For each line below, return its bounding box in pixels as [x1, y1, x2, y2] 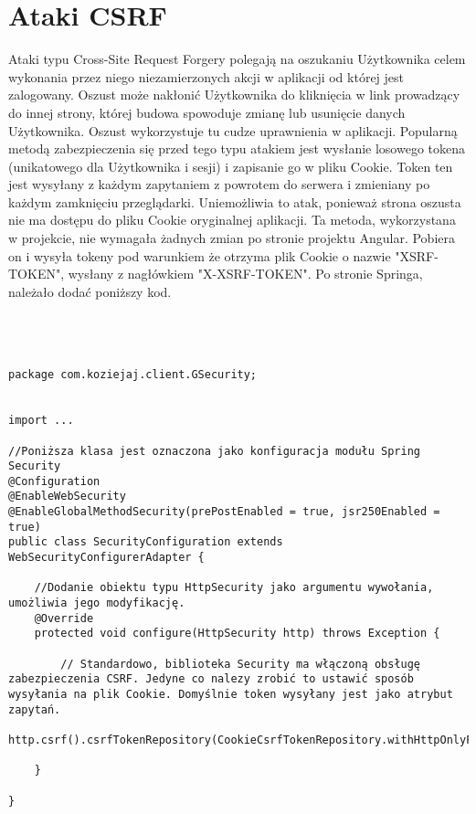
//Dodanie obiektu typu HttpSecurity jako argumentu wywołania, [34, 581, 434, 595]
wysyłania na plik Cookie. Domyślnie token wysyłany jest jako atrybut [8, 688, 453, 701]
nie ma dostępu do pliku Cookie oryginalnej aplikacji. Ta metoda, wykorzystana [8, 210, 456, 229]
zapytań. [8, 703, 61, 716]
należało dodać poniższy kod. [8, 281, 172, 301]
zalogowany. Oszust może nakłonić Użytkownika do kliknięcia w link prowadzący [8, 85, 460, 104]
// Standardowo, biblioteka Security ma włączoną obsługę [60, 657, 421, 671]
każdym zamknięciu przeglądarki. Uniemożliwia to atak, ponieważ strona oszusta [8, 192, 461, 211]
